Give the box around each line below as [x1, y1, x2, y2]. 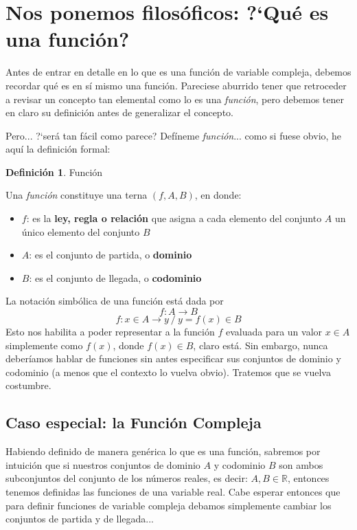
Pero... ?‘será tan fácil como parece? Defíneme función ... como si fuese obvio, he [5, 128, 342, 142]
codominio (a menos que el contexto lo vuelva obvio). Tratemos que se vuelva [5, 364, 331, 379]
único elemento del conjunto [21, 224, 140, 239]
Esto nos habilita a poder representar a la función [5, 324, 215, 339]
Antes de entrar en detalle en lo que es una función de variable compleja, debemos [5, 65, 352, 79]
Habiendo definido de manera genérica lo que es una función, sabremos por [5, 444, 321, 459]
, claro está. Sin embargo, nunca [193, 338, 328, 352]
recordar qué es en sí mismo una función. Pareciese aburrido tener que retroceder [5, 78, 347, 92]
